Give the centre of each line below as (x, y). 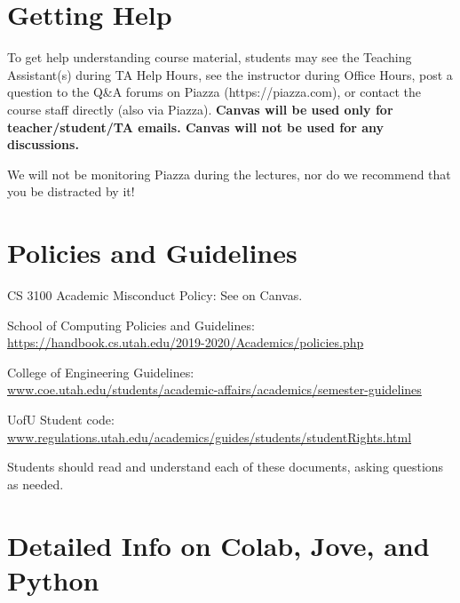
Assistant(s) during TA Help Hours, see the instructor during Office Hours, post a (230, 74)
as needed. (36, 484)
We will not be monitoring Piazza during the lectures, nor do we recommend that (229, 174)
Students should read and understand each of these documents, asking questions (226, 467)
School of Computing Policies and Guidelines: (131, 325)
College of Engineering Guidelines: (101, 372)
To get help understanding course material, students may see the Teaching (210, 57)
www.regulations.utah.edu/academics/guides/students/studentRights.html (210, 436)
